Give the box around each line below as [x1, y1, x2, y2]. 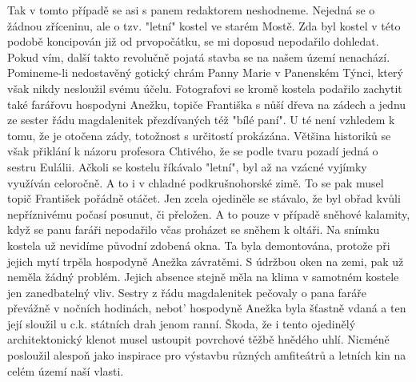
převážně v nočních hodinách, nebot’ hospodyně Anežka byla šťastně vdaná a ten [7, 300, 406, 316]
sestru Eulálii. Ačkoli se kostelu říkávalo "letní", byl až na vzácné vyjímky [7, 158, 367, 175]
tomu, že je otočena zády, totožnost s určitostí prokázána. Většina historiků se [7, 127, 391, 143]
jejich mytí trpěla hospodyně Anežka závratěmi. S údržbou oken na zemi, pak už [7, 252, 404, 269]
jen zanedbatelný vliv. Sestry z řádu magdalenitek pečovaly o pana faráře [7, 283, 367, 300]
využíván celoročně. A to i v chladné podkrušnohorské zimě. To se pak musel [7, 174, 384, 191]
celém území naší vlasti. [7, 362, 124, 379]
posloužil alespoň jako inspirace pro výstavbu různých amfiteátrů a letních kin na [7, 347, 406, 364]
